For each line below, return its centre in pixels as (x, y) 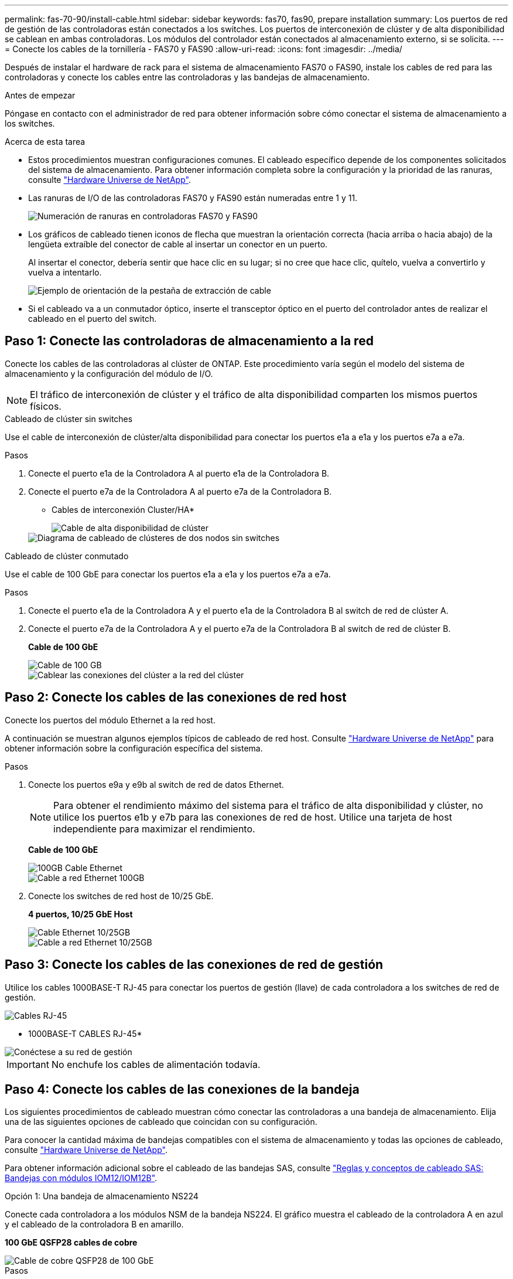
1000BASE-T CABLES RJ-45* (85, 1033)
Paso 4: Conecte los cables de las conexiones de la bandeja (182, 1089)
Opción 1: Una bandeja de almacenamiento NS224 (102, 1196)
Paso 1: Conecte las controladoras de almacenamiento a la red (189, 341)
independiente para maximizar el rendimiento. (154, 829)
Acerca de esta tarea (45, 142)
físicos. (46, 406)
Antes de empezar (40, 95)
